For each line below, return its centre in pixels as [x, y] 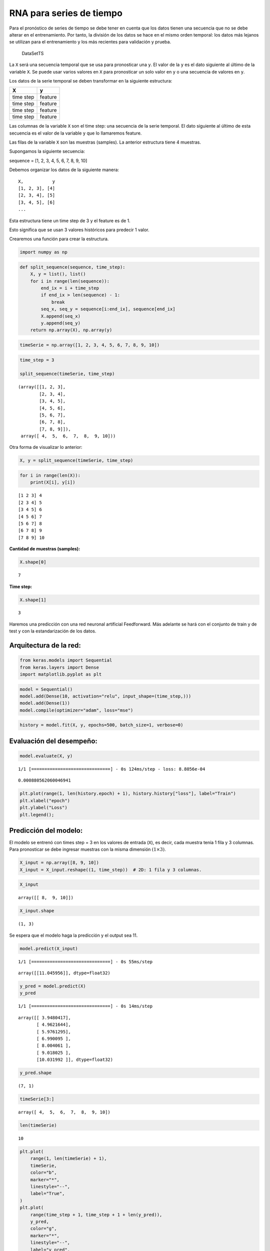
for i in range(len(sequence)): [70, 281]
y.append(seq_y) [61, 323]
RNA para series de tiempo [66, 13]
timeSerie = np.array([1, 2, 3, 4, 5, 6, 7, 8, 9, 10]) [90, 345]
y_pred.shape [36, 1073]
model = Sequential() [46, 689]
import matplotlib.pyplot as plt [61, 675]
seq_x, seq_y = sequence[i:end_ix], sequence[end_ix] [108, 309]
